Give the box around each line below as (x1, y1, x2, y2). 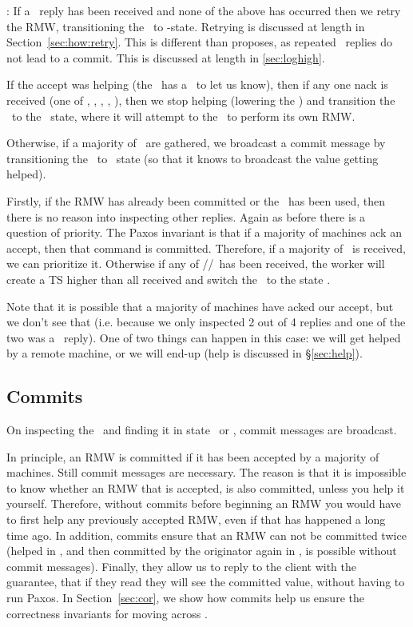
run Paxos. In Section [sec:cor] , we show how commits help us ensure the (6, 589, 364, 606)
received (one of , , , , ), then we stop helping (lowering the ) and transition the (6, 91, 395, 108)
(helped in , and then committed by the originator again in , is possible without (6, 542, 397, 559)
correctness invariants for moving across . (6, 605, 208, 621)
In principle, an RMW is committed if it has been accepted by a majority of (6, 448, 379, 465)
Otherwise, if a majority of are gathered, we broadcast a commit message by (6, 134, 386, 151)
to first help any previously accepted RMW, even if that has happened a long (6, 511, 386, 528)
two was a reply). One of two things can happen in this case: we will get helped (6, 329, 401, 345)
